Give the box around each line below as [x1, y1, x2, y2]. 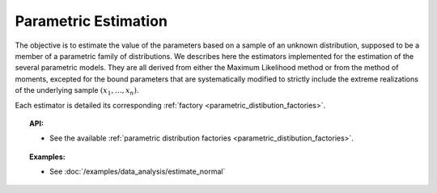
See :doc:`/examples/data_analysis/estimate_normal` [49, 166, 226, 177]
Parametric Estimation [15, 12, 168, 30]
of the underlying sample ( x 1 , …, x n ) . [15, 86, 139, 97]
